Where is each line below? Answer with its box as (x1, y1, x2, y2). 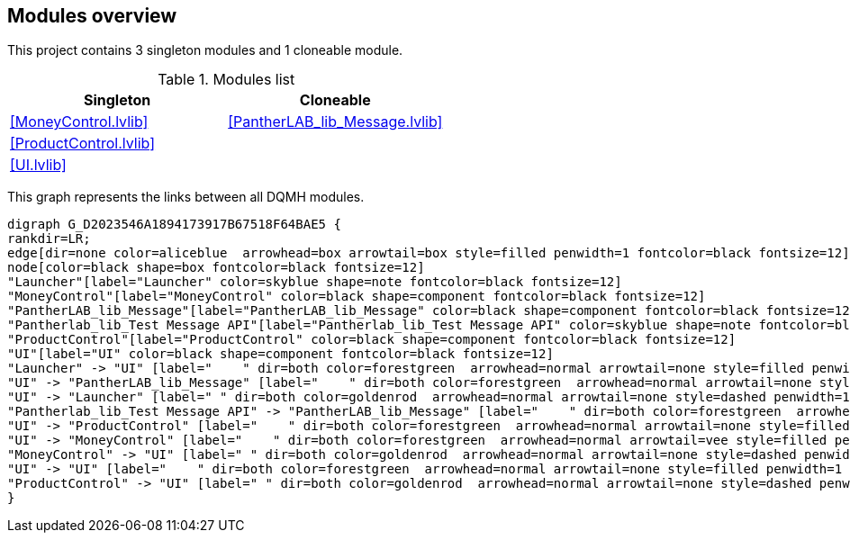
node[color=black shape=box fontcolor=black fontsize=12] (7, 260, 425, 275)
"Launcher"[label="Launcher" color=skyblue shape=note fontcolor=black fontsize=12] (7, 274, 622, 290)
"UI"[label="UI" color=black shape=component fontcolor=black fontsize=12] (7, 346, 554, 362)
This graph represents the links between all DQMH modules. (7, 189, 365, 205)
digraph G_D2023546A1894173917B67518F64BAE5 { (7, 217, 341, 232)
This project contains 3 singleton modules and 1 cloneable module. (7, 42, 403, 58)
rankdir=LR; (7, 231, 91, 247)
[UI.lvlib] (10, 156, 67, 175)
